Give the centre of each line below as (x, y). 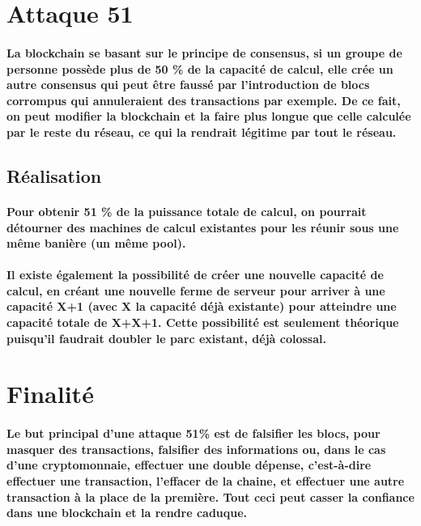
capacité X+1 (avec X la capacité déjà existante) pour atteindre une (202, 306)
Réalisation (54, 175)
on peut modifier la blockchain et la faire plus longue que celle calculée (209, 116)
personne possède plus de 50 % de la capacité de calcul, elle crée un (200, 68)
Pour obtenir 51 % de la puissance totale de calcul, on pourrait (187, 211)
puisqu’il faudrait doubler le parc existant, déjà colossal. (166, 338)
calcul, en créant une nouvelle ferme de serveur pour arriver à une (196, 290)
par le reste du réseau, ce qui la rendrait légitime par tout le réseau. (202, 131)
